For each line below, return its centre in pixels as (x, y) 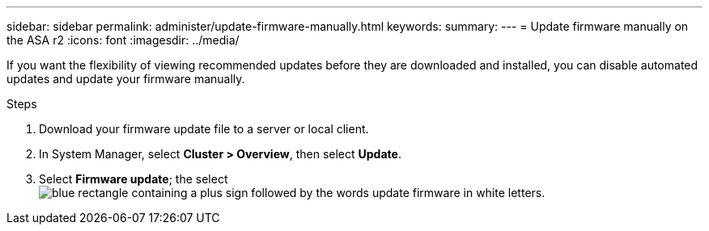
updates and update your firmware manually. (126, 79)
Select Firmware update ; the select (134, 179)
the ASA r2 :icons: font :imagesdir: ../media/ (123, 40)
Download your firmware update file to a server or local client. (204, 129)
